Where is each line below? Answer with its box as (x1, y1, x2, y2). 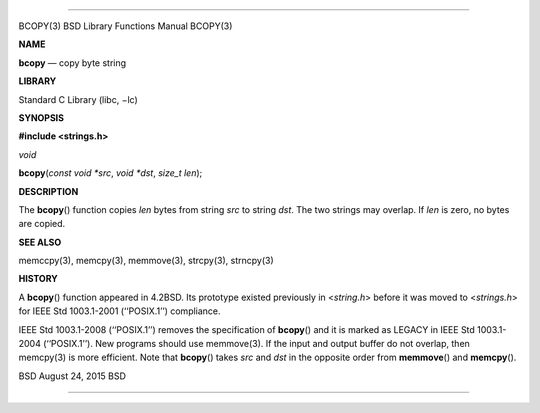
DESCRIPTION (18, 185, 79, 197)
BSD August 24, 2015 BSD (18, 370, 127, 382)
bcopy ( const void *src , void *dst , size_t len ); (18, 167, 203, 179)
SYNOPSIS (18, 111, 65, 124)
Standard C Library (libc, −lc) (18, 93, 139, 105)
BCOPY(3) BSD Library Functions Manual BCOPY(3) (18, 20, 233, 32)
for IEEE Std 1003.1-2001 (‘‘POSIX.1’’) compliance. (18, 305, 221, 317)
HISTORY (18, 273, 59, 285)
